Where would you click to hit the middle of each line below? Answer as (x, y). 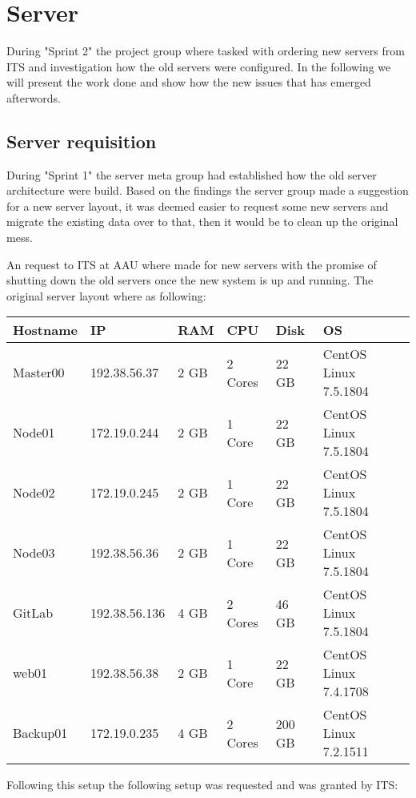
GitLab (33, 613)
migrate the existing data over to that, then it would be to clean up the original (202, 222)
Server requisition (82, 141)
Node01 (34, 433)
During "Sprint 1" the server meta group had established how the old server (192, 174)
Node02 (34, 493)
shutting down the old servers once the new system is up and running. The (190, 280)
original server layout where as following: (106, 295)
